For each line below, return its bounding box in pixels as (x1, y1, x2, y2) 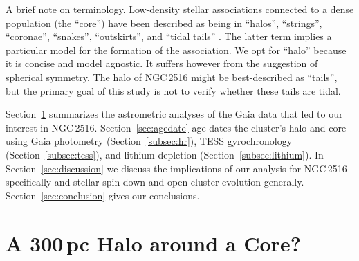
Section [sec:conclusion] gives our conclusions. (6, 188, 200, 202)
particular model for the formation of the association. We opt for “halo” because (6, 42, 347, 57)
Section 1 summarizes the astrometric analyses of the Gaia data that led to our (6, 107, 343, 121)
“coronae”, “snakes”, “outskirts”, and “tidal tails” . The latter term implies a (6, 29, 332, 44)
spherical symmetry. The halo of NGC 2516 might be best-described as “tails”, (6, 69, 338, 84)
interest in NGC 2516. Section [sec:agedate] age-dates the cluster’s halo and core (6, 120, 347, 134)
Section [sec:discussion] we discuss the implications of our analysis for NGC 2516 (6, 161, 347, 175)
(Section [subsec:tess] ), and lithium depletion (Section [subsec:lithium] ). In (6, 147, 324, 161)
